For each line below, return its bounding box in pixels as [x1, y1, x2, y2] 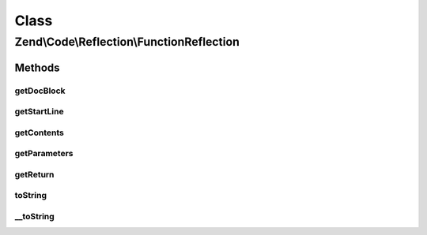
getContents [14, 127, 65, 138]
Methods [14, 61, 60, 74]
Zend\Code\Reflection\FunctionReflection [14, 35, 240, 49]
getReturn [14, 169, 55, 180]
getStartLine [14, 106, 64, 117]
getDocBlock [14, 85, 66, 96]
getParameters [14, 148, 74, 159]
